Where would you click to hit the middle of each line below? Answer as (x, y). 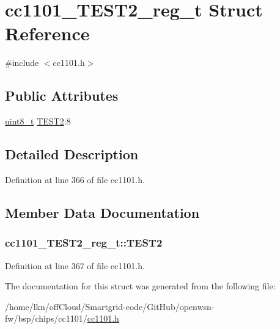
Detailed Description (72, 154)
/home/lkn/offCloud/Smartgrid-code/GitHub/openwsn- (110, 306)
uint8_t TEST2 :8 (38, 121)
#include (22, 63)
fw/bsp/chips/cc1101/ (46, 318)
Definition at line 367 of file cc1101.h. (75, 265)
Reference (47, 33)
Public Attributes (62, 96)
